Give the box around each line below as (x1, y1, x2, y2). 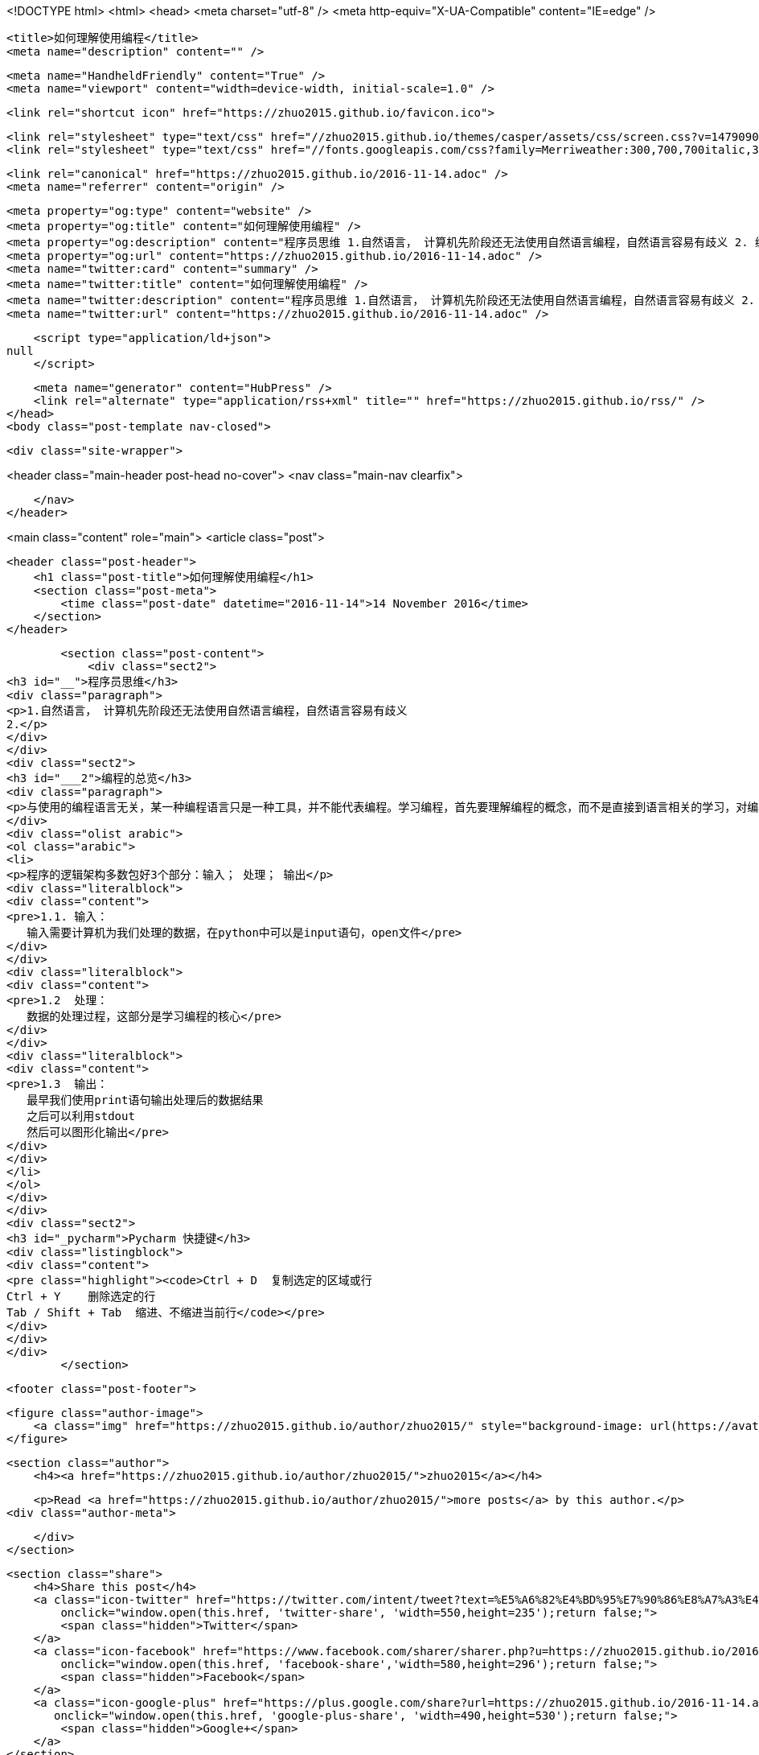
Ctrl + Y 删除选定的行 (6, 1290, 156, 1303)
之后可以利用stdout (27, 1110, 135, 1123)
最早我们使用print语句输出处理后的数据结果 (27, 1094, 264, 1106)
